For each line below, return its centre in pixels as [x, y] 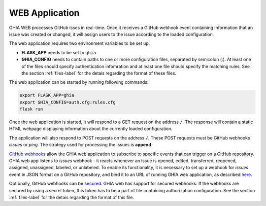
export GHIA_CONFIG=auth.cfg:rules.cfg [67, 102]
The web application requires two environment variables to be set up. [80, 43]
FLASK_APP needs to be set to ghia [59, 52]
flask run [31, 109]
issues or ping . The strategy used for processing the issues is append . [81, 145]
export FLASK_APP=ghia [47, 95]
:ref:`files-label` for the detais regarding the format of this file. [71, 197]
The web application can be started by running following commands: [79, 82]
